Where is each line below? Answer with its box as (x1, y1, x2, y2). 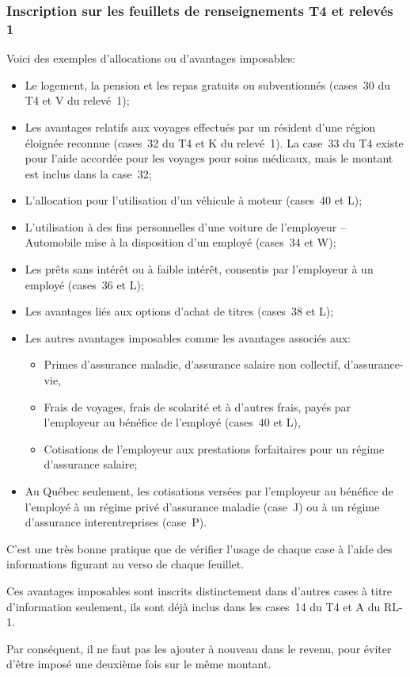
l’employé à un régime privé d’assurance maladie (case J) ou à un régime (25, 498, 380, 514)
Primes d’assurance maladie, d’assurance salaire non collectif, (44, 356, 341, 373)
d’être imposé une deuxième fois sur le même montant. (6, 656, 271, 672)
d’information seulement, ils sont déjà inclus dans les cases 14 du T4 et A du (6, 598, 381, 614)
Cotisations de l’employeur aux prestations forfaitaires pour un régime (44, 440, 385, 457)
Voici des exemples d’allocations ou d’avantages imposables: (6, 50, 296, 67)
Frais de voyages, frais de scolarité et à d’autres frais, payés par (44, 398, 351, 415)
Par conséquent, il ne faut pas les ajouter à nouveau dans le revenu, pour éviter (6, 640, 392, 656)
